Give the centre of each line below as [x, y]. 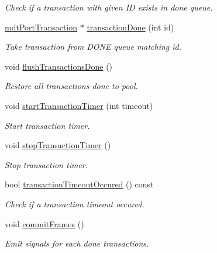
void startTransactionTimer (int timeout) [79, 105]
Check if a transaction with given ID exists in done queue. [109, 7]
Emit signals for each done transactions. [77, 243]
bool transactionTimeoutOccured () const [79, 184]
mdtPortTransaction [41, 27]
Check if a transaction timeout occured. [75, 204]
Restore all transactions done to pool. [71, 86]
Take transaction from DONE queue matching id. [93, 47]
